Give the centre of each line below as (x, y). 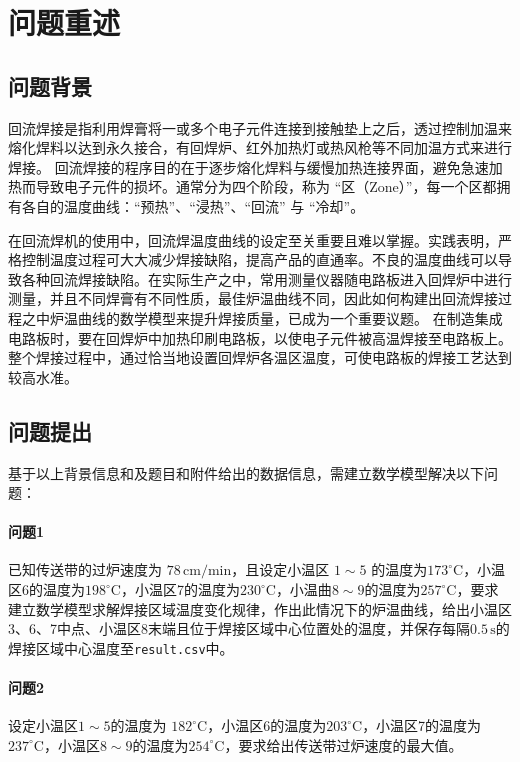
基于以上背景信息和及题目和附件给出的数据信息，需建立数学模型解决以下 (246, 472)
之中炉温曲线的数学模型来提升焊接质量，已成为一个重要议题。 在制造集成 (262, 317)
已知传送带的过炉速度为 (85, 569)
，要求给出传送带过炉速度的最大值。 (343, 744)
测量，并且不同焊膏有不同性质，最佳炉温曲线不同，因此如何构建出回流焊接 (253, 298)
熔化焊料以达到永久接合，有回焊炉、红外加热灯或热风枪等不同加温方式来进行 (260, 147)
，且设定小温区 (280, 569)
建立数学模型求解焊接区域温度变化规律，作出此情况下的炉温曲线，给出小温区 (260, 608)
